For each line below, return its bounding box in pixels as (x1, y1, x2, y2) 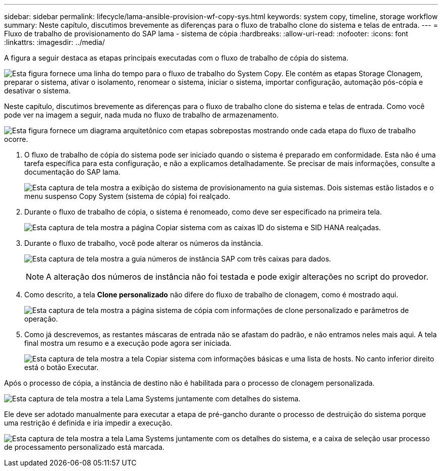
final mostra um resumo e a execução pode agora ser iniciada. (24, 339, 232, 347)
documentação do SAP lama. (24, 168, 121, 176)
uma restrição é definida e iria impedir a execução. (4, 418, 173, 427)
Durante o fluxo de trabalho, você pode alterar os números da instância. (24, 239, 263, 247)
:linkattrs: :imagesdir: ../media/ (4, 38, 105, 46)
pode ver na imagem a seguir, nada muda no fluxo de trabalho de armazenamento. (4, 111, 279, 119)
